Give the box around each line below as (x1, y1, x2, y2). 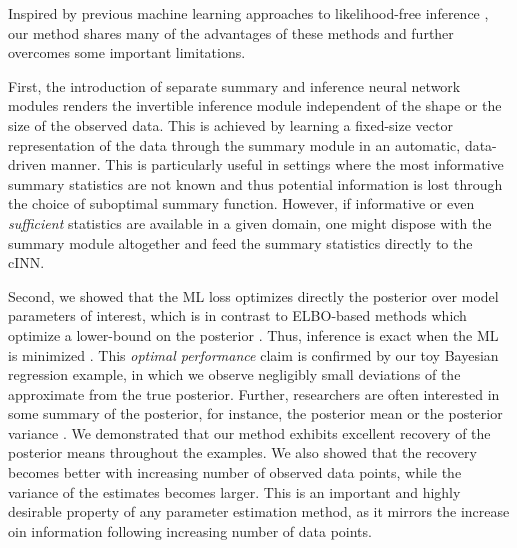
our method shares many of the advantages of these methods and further (8, 22, 454, 43)
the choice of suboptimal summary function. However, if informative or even (8, 193, 475, 214)
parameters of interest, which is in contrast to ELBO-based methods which (8, 305, 467, 326)
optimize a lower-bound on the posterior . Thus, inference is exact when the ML (8, 324, 499, 345)
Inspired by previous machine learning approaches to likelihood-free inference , (8, 3, 489, 23)
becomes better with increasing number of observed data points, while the (8, 462, 462, 483)
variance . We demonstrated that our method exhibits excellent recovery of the (8, 422, 491, 443)
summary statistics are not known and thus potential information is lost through (8, 173, 503, 194)
